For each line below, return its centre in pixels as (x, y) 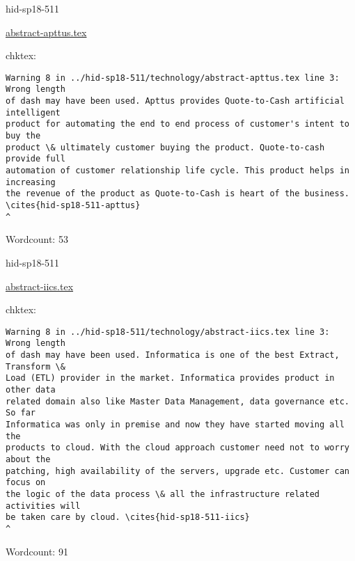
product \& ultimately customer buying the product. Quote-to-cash (165, 147)
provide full (35, 159)
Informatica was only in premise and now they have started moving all (175, 424)
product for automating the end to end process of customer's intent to (177, 124)
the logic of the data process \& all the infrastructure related (163, 494)
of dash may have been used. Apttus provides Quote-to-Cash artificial (175, 101)
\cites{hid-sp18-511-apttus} (73, 205)
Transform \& (35, 366)
